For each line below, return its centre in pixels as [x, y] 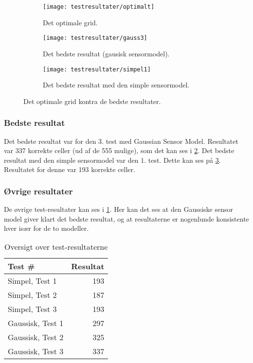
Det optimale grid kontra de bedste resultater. [92, 101]
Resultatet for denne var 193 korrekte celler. [70, 169]
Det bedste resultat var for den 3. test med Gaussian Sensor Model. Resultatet [121, 141]
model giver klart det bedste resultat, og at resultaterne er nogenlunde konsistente [126, 218]
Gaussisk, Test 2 [36, 337]
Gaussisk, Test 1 [36, 323]
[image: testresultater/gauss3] [95, 38]
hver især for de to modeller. [46, 228]
